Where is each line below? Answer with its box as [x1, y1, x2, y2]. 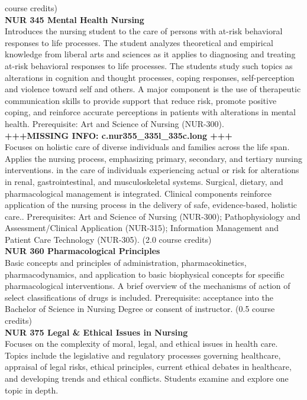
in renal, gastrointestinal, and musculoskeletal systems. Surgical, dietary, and [5, 175, 283, 187]
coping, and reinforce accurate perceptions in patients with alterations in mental [5, 106, 296, 118]
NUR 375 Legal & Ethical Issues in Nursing [5, 326, 188, 338]
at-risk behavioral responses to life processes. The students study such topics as [5, 59, 293, 71]
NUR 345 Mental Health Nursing [5, 13, 144, 25]
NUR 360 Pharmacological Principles [5, 245, 160, 257]
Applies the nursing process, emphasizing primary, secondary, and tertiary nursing [5, 152, 302, 164]
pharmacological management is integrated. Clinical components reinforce [5, 187, 272, 199]
